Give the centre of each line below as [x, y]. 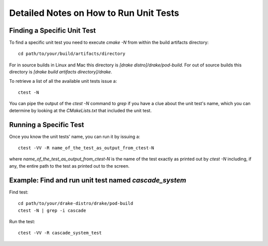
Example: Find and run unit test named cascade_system [98, 180]
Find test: [19, 192]
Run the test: [22, 221]
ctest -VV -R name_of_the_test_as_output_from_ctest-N [86, 148]
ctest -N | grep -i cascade [52, 210]
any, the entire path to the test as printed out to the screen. [69, 166]
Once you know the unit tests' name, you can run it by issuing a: [75, 136]
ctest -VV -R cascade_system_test [60, 233]
